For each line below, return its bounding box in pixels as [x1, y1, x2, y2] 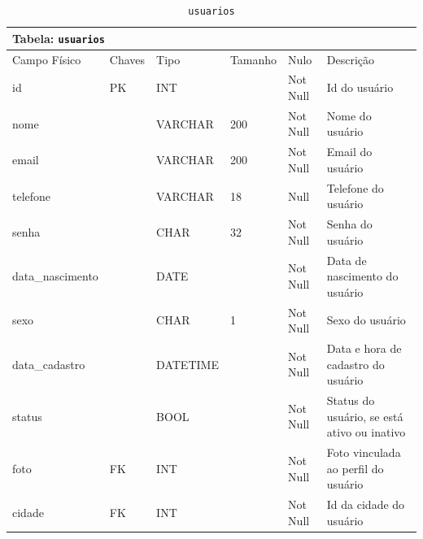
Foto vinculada [326, 444, 401, 461]
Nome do [326, 106, 372, 124]
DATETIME [156, 355, 219, 372]
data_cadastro [12, 355, 85, 372]
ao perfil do [326, 459, 384, 476]
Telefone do [326, 179, 384, 196]
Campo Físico [12, 50, 81, 67]
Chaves [109, 50, 146, 67]
